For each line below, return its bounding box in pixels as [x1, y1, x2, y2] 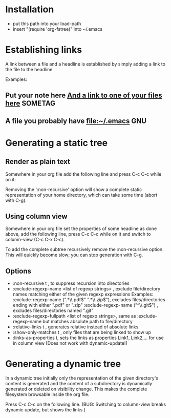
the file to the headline [5, 66, 53, 72]
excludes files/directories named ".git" [12, 307, 94, 313]
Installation [5, 4, 54, 15]
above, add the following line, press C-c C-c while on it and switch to [5, 231, 151, 237]
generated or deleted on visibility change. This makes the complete [5, 386, 147, 392]
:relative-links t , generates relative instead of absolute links [12, 324, 139, 330]
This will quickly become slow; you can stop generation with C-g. [5, 252, 143, 258]
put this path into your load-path [12, 20, 81, 27]
